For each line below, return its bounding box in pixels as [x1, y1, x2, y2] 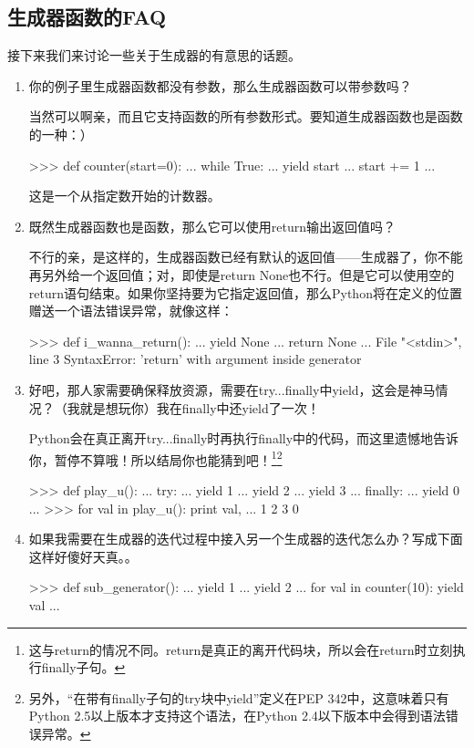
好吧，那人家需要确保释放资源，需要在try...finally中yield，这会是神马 [28, 379, 436, 399]
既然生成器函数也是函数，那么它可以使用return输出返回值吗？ [28, 216, 397, 235]
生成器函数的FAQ [7, 3, 167, 31]
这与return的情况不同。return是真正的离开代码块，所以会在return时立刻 [28, 639, 453, 659]
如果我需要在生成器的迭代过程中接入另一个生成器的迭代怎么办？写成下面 [28, 529, 463, 548]
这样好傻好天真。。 [28, 546, 138, 566]
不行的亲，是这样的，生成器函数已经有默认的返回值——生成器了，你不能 [28, 247, 463, 266]
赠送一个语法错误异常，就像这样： [28, 301, 233, 320]
